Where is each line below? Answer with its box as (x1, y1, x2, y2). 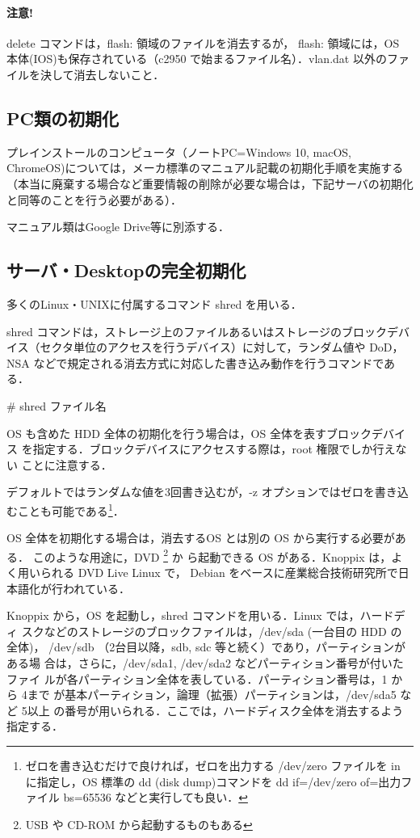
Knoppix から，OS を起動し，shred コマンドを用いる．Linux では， (6, 607, 360, 624)
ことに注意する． (21, 456, 112, 473)
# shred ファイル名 (6, 397, 107, 414)
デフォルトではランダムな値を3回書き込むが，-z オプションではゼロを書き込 (6, 483, 409, 500)
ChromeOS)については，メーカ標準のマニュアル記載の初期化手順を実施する (6, 159, 404, 176)
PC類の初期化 (6, 105, 119, 130)
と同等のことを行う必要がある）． (6, 191, 182, 208)
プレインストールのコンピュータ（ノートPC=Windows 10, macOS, (6, 143, 351, 160)
